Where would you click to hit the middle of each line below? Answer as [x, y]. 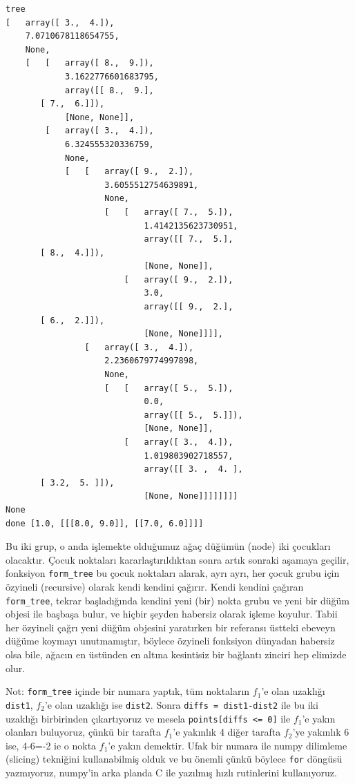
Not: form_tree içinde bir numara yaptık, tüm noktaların [128, 691]
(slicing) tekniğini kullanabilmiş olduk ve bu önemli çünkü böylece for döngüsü [174, 759]
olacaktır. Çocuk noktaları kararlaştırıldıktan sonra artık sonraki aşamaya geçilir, [177, 559]
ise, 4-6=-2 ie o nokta [51, 745]
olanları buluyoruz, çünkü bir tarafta [84, 732]
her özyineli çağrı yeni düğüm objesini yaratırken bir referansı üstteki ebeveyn [171, 627]
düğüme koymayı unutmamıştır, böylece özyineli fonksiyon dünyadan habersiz [170, 641]
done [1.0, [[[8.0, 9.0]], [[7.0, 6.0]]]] [105, 523]
